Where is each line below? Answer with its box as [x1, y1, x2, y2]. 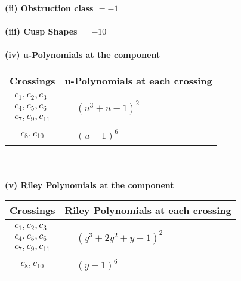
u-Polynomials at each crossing [64, 73, 212, 87]
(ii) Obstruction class [5, 2, 94, 14]
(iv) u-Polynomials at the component [5, 48, 160, 61]
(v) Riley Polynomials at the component [5, 178, 174, 191]
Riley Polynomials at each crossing [64, 203, 231, 218]
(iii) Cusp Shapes [5, 25, 78, 38]
